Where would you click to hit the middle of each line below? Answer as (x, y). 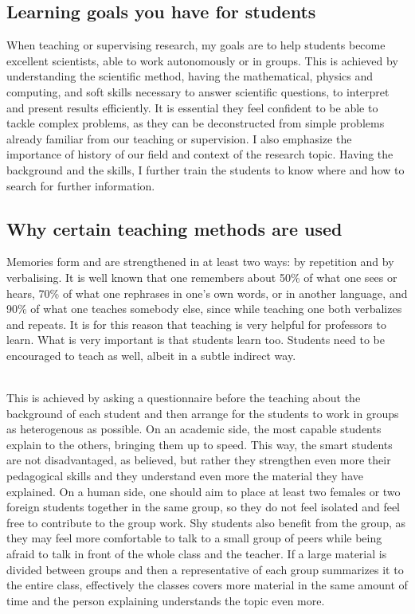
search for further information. (81, 185)
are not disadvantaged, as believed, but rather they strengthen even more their (199, 460)
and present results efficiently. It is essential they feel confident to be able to (192, 107)
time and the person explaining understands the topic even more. (166, 600)
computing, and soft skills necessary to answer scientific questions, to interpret (198, 91)
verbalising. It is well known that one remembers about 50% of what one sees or (202, 277)
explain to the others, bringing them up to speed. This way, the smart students (200, 444)
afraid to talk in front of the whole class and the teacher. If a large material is (197, 554)
